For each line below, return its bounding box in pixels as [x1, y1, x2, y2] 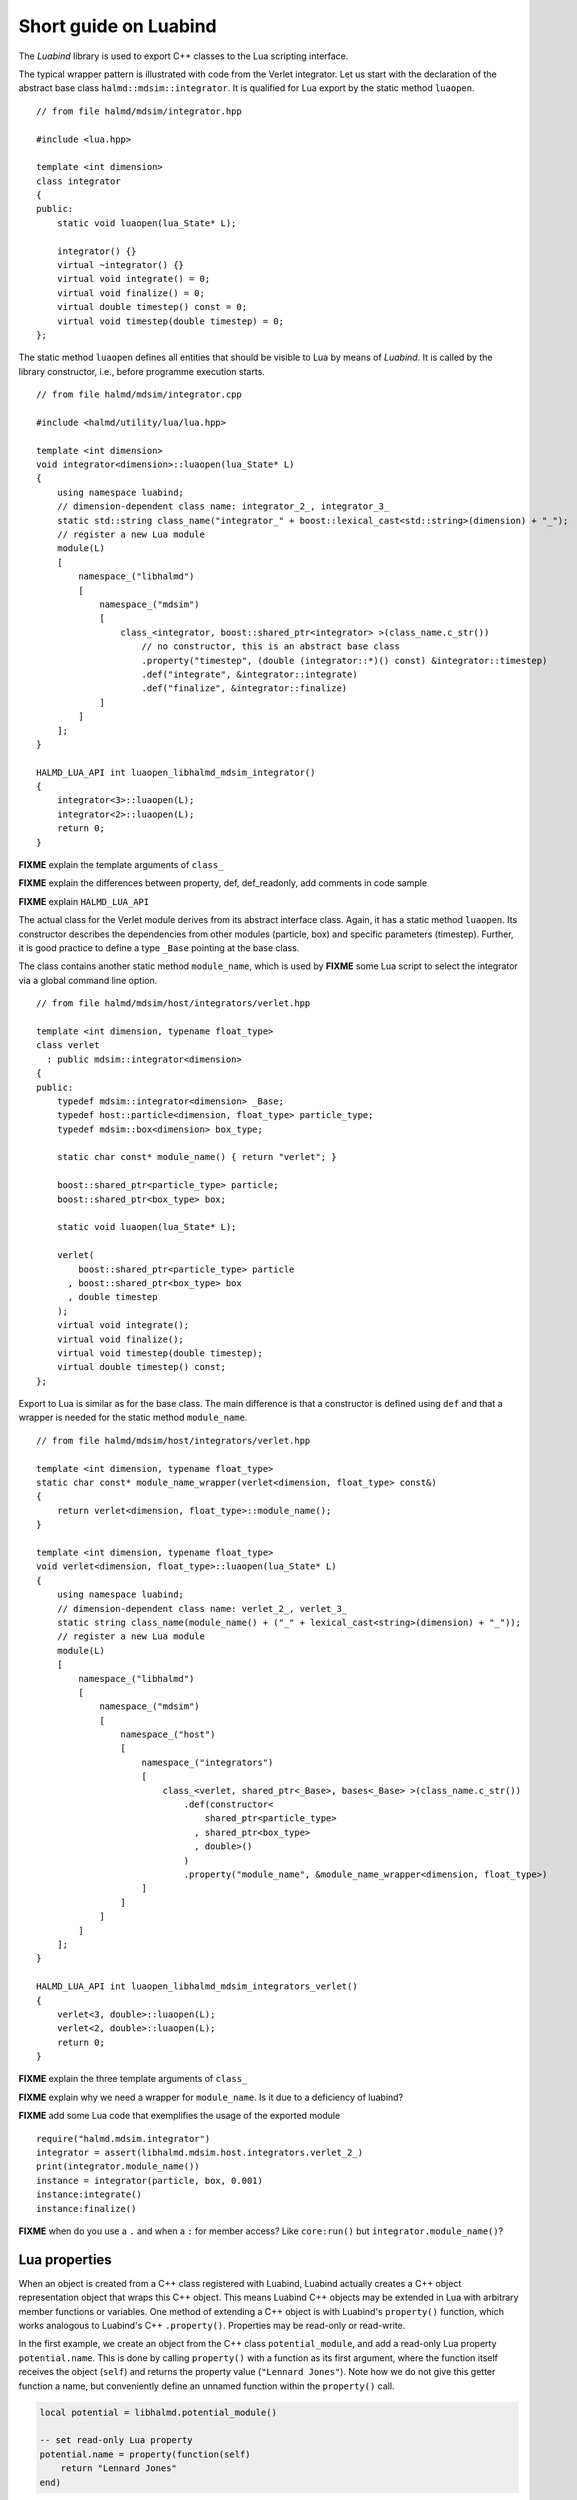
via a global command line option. [18, 974, 158, 986]
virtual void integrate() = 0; [56, 273, 211, 285]
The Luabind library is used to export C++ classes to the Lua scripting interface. [18, 50, 349, 62]
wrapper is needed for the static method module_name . [18, 1411, 248, 1424]
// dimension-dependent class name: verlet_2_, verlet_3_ [56, 1603, 348, 1614]
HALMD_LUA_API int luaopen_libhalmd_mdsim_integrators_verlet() [36, 1981, 359, 1992]
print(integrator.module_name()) [36, 2161, 200, 2172]
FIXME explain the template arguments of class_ [18, 859, 224, 871]
